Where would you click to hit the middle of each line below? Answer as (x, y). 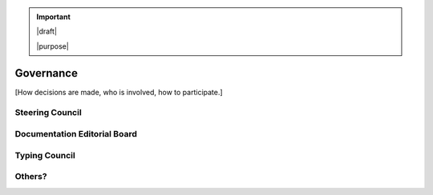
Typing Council (45, 155)
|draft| (47, 31)
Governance (46, 73)
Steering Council (48, 113)
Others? (31, 177)
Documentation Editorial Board (76, 134)
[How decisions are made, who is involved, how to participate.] (119, 92)
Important (54, 17)
